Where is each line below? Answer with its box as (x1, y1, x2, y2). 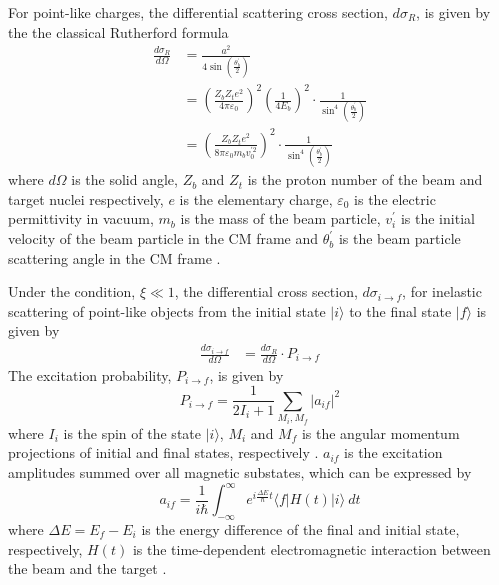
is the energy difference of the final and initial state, (141, 518, 460, 539)
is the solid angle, (71, 169, 178, 190)
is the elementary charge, (179, 188, 333, 209)
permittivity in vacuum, (8, 208, 154, 229)
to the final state (349, 300, 452, 321)
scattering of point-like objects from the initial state (8, 300, 326, 321)
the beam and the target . (8, 558, 167, 579)
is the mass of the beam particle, (180, 208, 381, 229)
